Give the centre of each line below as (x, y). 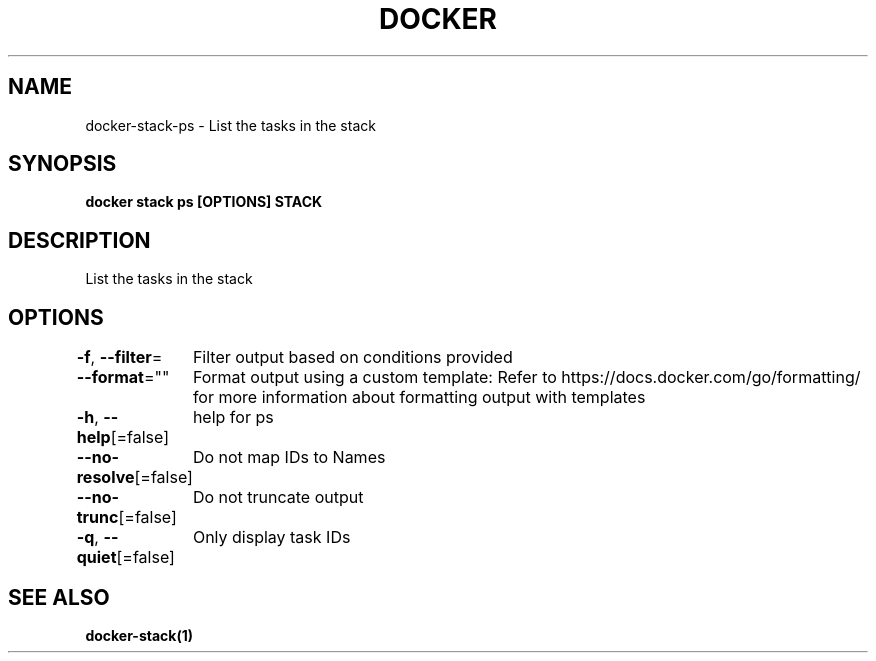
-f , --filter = (119, 357)
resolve (105, 477)
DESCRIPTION (79, 240)
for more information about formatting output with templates (419, 397)
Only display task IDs (271, 537)
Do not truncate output (278, 497)
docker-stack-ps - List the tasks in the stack (230, 125)
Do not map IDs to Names (289, 457)
